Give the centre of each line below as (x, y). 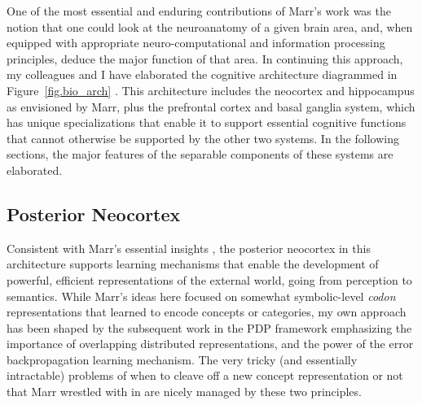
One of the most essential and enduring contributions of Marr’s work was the (199, 11)
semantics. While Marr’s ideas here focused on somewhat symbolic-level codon (201, 296)
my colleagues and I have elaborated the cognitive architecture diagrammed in (202, 74)
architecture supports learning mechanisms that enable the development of (193, 264)
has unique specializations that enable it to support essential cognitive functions (207, 122)
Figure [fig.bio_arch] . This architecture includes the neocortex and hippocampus (211, 90)
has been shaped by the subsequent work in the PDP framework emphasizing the (209, 327)
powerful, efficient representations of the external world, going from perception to (209, 279)
